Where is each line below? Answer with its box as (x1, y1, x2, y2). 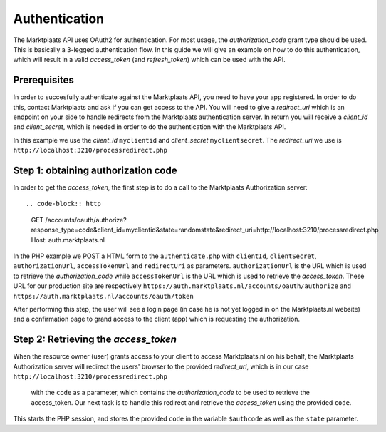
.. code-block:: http (26, 200, 101, 208)
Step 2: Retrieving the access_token (13, 334, 177, 346)
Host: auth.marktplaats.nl (31, 235, 105, 244)
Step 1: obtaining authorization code (13, 165, 177, 176)
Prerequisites (13, 74, 74, 86)
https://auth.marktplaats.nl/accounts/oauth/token (13, 292, 194, 300)
